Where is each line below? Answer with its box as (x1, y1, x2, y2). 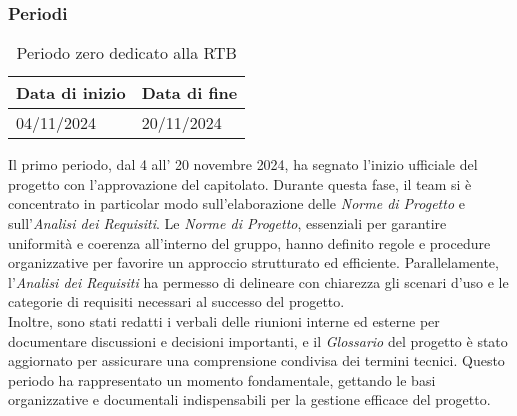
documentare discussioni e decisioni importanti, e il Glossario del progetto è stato (8, 330, 508, 351)
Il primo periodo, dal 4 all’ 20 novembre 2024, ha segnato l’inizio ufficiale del (8, 154, 478, 175)
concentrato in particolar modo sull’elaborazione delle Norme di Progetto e (8, 193, 465, 214)
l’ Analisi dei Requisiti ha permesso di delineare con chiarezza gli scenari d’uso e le (8, 271, 509, 292)
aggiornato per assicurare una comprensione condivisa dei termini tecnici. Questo (8, 350, 505, 371)
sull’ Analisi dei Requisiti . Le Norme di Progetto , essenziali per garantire (8, 213, 447, 233)
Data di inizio (16, 81, 126, 105)
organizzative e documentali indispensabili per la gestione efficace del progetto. (8, 389, 491, 410)
